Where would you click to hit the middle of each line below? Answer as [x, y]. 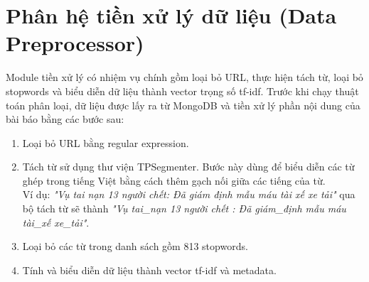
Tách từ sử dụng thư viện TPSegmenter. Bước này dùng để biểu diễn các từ [188, 167]
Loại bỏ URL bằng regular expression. [106, 142]
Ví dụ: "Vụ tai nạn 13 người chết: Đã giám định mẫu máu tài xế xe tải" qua [189, 194]
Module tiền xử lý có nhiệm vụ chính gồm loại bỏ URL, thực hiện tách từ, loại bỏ [184, 77]
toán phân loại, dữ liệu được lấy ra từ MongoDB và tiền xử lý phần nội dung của [183, 105]
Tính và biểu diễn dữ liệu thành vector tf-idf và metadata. [149, 270]
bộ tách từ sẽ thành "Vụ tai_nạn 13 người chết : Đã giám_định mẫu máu [184, 208]
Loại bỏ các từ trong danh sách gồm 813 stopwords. [135, 246]
